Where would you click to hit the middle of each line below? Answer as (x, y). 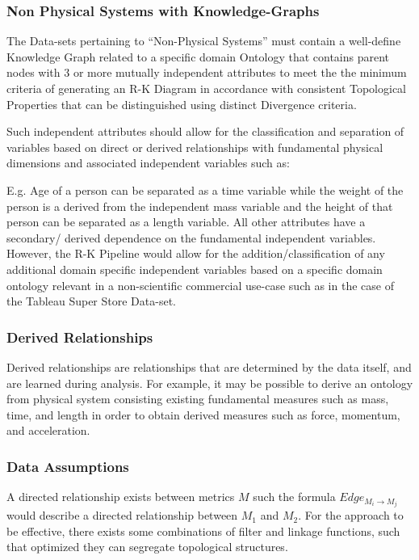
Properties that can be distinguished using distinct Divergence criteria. (182, 104)
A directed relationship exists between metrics (121, 497)
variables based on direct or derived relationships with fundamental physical (195, 147)
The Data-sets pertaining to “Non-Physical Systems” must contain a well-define (204, 41)
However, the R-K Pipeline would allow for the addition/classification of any (196, 253)
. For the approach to (351, 515)
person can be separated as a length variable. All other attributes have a (186, 222)
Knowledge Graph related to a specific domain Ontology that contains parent (198, 56)
